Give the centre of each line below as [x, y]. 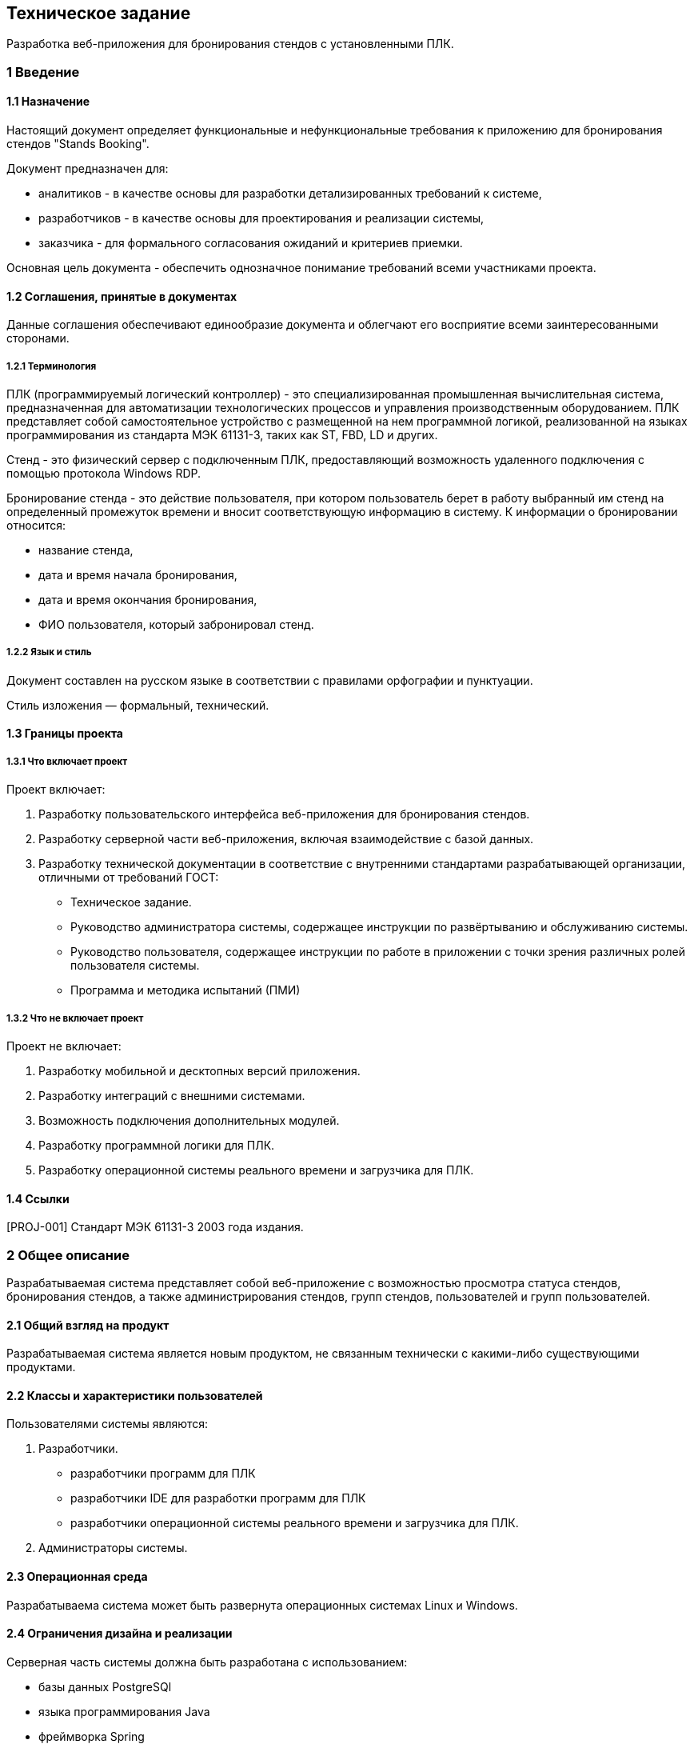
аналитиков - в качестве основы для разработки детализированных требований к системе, [290, 194]
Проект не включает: [64, 1046]
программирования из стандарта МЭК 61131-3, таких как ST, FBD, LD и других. [222, 435]
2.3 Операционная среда [77, 1576]
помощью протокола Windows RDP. [104, 474]
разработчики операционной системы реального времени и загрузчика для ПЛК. [295, 1523]
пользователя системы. [135, 966]
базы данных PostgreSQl [105, 1686]
